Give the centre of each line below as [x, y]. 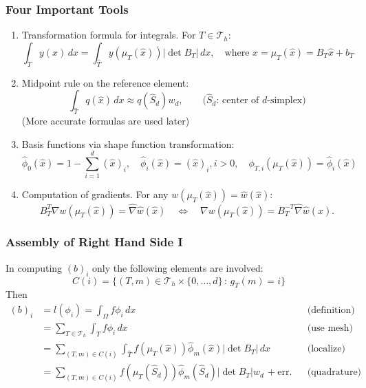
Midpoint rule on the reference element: [105, 82]
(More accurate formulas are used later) [106, 120]
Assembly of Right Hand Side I [94, 242]
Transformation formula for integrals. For [109, 35]
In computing [34, 267]
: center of [238, 101]
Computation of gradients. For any [95, 194]
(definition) [331, 310]
